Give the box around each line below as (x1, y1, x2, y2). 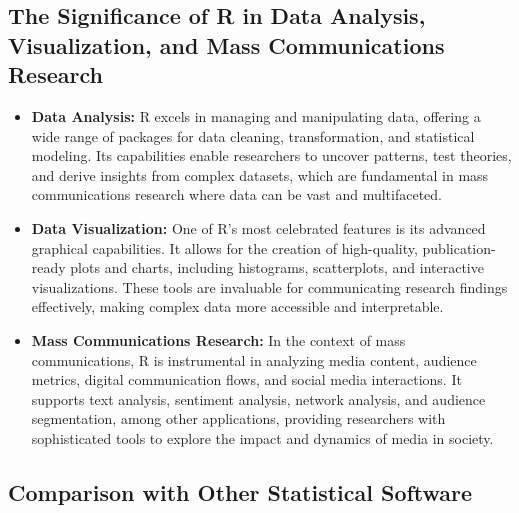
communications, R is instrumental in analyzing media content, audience (31, 349, 477, 370)
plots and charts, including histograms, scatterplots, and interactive (70, 257, 484, 278)
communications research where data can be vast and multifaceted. (31, 184, 442, 205)
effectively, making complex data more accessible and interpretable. (31, 296, 444, 317)
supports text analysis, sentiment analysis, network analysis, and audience (31, 388, 486, 409)
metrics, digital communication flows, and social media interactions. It (31, 369, 462, 390)
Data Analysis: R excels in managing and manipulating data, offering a (31, 105, 481, 126)
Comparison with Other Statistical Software (8, 476, 473, 507)
